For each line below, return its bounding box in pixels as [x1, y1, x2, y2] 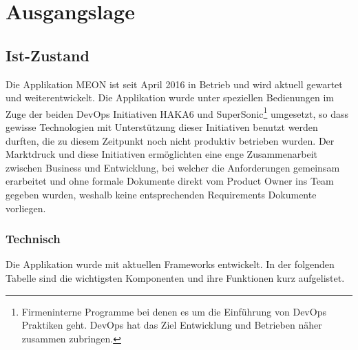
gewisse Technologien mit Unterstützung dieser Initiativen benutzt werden [6, 120, 318, 134]
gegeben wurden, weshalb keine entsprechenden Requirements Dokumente [6, 187, 317, 201]
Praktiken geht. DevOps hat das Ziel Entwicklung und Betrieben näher [21, 318, 322, 332]
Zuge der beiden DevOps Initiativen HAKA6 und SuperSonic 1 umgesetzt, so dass [6, 104, 349, 121]
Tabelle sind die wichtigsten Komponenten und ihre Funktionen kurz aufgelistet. [6, 270, 345, 285]
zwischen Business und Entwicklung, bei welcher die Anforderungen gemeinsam [6, 160, 340, 174]
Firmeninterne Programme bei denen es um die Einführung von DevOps [21, 304, 326, 318]
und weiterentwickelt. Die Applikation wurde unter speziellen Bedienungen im [6, 90, 334, 105]
